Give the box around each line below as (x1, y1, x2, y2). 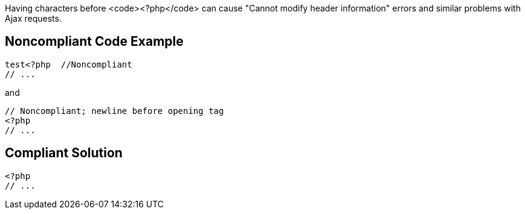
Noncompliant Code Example (5, 34, 184, 49)
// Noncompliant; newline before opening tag (5, 105, 224, 116)
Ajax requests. (5, 13, 62, 24)
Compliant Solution (5, 145, 123, 161)
